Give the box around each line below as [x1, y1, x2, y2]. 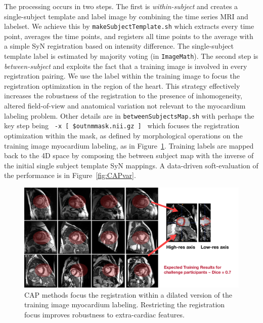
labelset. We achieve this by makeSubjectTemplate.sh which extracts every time [4, 21, 254, 31]
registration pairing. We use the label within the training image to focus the [4, 70, 240, 81]
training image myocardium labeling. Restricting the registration [24, 299, 225, 310]
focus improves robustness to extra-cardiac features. [24, 309, 185, 319]
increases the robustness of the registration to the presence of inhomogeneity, [4, 90, 242, 101]
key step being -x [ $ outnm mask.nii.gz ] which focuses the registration [4, 120, 240, 131]
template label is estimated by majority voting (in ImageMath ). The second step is [4, 51, 258, 61]
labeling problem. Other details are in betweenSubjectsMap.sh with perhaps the [4, 110, 254, 121]
